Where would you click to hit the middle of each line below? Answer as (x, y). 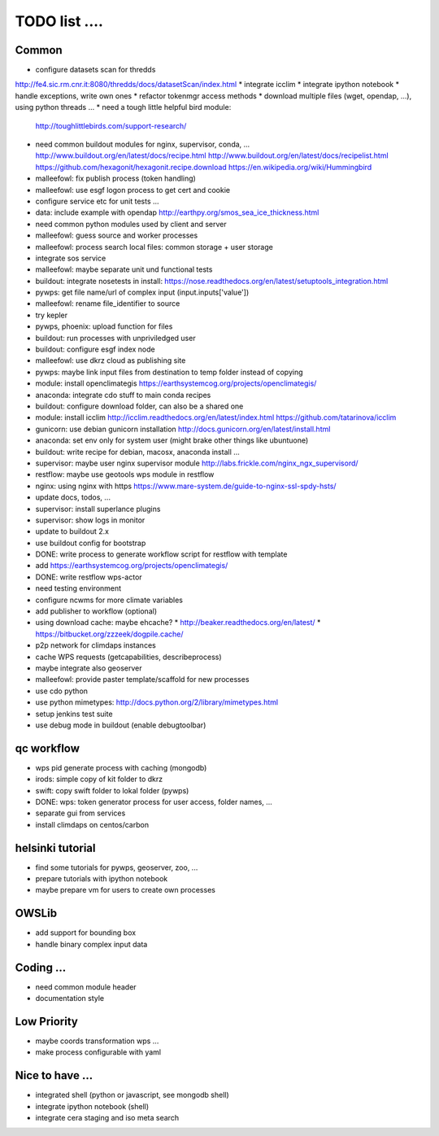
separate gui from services (80, 813)
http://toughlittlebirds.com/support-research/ (111, 125)
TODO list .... (59, 21)
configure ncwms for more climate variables (109, 600)
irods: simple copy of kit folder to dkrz (99, 779)
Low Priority (47, 1021)
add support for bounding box (86, 933)
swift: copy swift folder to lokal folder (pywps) (112, 790)
